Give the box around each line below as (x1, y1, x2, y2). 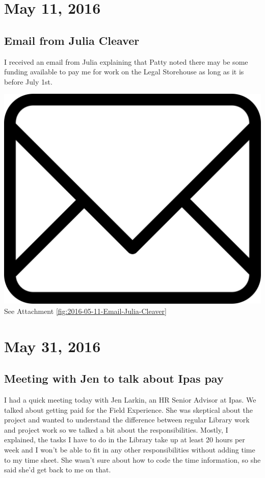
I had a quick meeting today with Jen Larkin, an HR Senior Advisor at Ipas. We (4, 394, 256, 405)
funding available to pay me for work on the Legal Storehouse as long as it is (4, 66, 244, 77)
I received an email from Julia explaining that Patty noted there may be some (4, 56, 248, 67)
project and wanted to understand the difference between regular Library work (4, 414, 250, 425)
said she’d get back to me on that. (4, 464, 111, 475)
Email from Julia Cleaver (4, 32, 140, 48)
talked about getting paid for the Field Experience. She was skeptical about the (4, 404, 253, 415)
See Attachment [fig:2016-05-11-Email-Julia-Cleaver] (4, 305, 167, 316)
